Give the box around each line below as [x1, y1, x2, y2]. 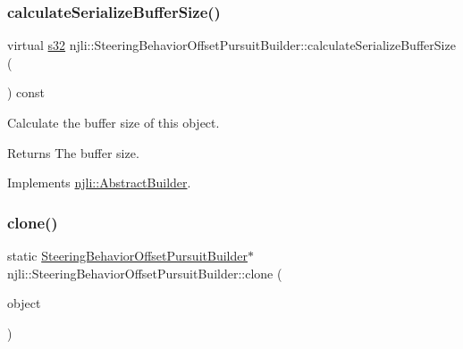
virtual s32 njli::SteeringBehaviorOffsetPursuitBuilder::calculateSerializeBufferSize [7, 36, 456, 54]
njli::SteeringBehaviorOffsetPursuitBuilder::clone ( [7, 263, 282, 282]
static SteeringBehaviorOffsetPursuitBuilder [7, 246, 248, 264]
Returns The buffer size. [7, 143, 139, 162]
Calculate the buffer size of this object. [7, 113, 220, 131]
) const [7, 83, 46, 102]
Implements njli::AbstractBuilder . [7, 173, 191, 192]
